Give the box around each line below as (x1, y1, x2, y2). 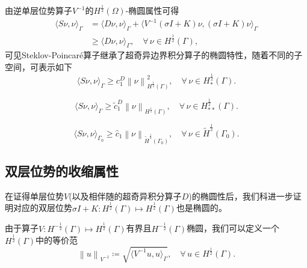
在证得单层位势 (5, 189, 64, 202)
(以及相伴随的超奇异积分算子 (69, 189, 182, 202)
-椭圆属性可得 (125, 4, 179, 17)
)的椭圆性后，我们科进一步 (188, 189, 293, 202)
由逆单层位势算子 (5, 4, 72, 17)
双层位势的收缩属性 (5, 162, 119, 180)
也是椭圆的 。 (176, 201, 227, 214)
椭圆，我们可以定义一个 (187, 222, 280, 234)
